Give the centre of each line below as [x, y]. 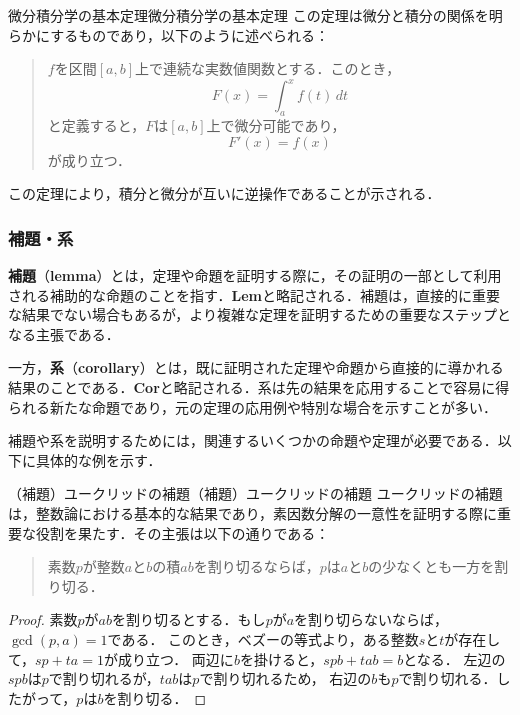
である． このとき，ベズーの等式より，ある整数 [263, 638]
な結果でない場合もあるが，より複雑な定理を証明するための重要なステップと [259, 314]
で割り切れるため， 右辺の [285, 678]
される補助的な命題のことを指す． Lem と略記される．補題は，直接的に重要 [254, 294]
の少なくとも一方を [431, 566]
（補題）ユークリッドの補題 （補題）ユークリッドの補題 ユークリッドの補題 [255, 493]
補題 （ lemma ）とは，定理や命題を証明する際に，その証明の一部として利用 [255, 275]
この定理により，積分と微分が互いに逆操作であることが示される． [224, 193]
